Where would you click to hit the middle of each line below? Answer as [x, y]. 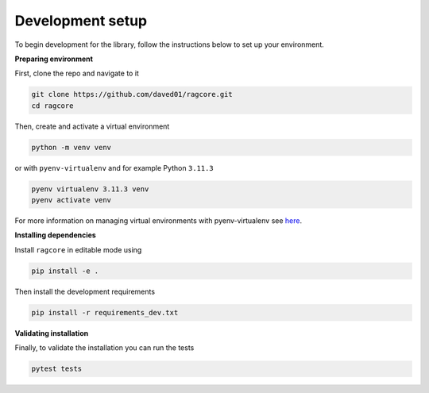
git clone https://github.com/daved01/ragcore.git [132, 94]
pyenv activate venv [71, 200]
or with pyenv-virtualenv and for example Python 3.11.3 [114, 168]
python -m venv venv [71, 147]
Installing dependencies [56, 235]
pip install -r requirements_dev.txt [105, 312]
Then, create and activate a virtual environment [92, 126]
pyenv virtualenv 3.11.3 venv [90, 189]
